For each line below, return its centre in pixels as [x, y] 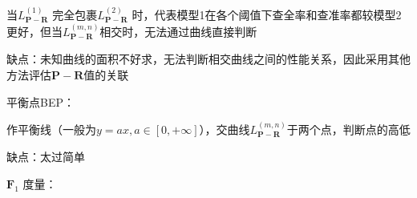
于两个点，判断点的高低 [348, 129]
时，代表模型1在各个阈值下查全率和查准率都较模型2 [267, 14]
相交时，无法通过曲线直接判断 [178, 32]
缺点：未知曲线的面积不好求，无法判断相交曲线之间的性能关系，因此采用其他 [208, 59]
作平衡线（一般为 [51, 129]
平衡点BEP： [40, 101]
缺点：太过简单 [46, 157]
